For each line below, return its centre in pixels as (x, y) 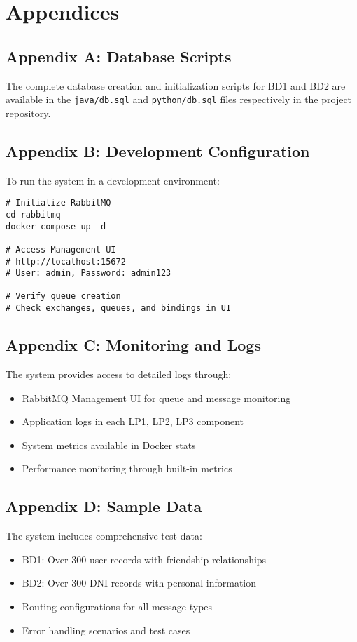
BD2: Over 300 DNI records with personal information (139, 583)
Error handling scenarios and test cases (106, 630)
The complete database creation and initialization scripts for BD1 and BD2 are (176, 85)
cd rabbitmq (33, 214)
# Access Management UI (61, 249)
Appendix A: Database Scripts (119, 56)
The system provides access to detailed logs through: (119, 374)
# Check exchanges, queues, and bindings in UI (119, 308)
